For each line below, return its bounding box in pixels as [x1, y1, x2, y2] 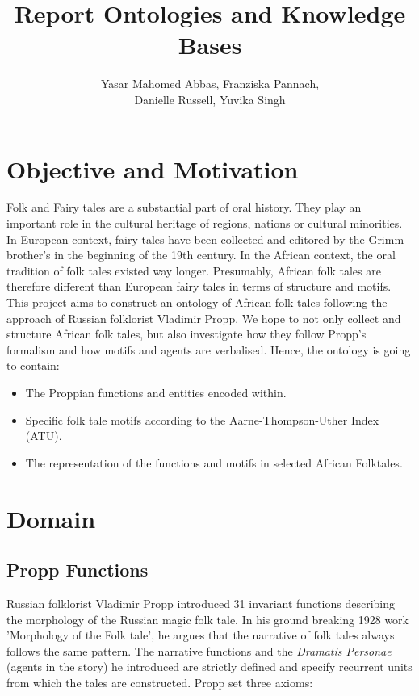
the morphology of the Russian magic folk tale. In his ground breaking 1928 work [6, 610, 409, 627]
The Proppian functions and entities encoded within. [25, 384, 287, 400]
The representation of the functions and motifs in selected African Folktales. [25, 454, 403, 471]
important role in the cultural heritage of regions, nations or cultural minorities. [6, 215, 403, 232]
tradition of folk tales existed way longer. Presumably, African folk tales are [6, 262, 381, 279]
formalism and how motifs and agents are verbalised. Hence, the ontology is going [6, 341, 411, 358]
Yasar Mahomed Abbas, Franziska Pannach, [100, 75, 320, 92]
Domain [6, 501, 96, 535]
